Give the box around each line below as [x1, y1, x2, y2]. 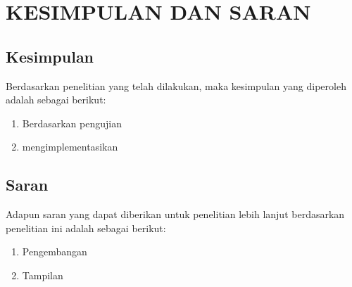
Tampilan [22, 267, 63, 282]
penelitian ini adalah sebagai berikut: [6, 220, 166, 235]
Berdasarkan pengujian [22, 115, 122, 130]
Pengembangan [22, 244, 87, 259]
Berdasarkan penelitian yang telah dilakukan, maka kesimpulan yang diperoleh [6, 78, 346, 93]
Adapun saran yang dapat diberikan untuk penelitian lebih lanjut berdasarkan [6, 207, 345, 222]
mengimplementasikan [22, 139, 118, 154]
